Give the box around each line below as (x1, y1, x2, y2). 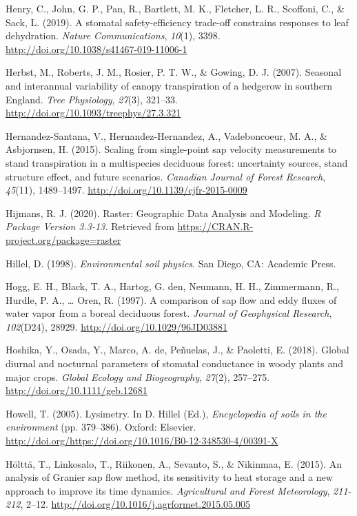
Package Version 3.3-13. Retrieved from (6, 219, 174, 234)
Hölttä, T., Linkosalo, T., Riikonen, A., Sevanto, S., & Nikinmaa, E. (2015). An (6, 456, 342, 471)
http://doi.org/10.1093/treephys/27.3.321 (6, 105, 181, 120)
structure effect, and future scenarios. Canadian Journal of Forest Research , (6, 169, 326, 183)
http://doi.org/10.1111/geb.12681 (6, 383, 147, 398)
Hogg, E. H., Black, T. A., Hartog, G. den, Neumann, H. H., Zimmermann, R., (6, 279, 339, 293)
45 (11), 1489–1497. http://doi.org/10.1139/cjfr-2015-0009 (6, 183, 247, 197)
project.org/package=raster (6, 232, 121, 247)
